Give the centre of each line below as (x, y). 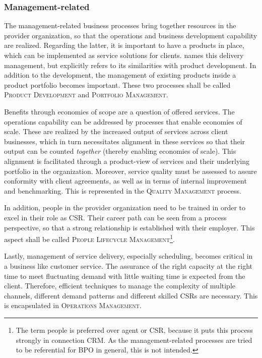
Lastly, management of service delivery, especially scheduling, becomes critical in (128, 256)
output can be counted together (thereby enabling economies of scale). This (120, 151)
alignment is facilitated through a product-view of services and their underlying (127, 161)
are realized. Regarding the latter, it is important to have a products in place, (124, 45)
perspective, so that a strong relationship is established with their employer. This (129, 227)
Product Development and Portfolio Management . (86, 95)
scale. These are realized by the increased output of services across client (116, 131)
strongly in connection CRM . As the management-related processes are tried (134, 340)
